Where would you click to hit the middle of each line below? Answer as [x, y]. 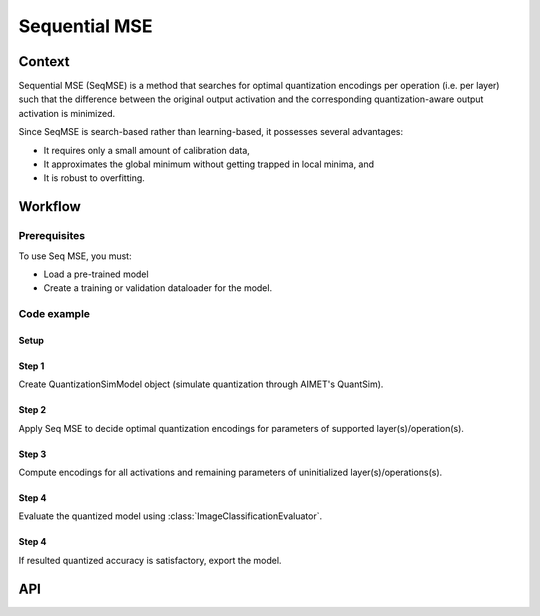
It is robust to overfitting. [94, 178]
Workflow [50, 206]
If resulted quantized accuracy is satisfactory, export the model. [150, 560]
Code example [54, 314]
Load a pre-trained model [96, 274]
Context [44, 61]
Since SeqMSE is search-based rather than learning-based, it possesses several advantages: [211, 132]
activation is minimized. [67, 113]
